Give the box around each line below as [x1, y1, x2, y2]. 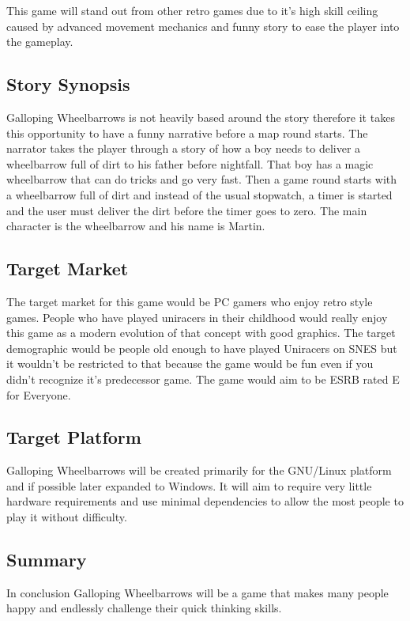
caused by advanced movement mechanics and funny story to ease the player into [6, 17, 400, 34]
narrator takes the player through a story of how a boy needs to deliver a [6, 140, 361, 157]
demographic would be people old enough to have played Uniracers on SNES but [6, 339, 397, 356]
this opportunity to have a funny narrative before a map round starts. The [6, 124, 368, 141]
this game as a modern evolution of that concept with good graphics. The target [6, 324, 396, 341]
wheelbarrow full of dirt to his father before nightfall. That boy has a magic [6, 155, 374, 172]
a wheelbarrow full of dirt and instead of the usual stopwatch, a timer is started [6, 186, 393, 203]
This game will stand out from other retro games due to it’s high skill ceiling [6, 2, 378, 18]
